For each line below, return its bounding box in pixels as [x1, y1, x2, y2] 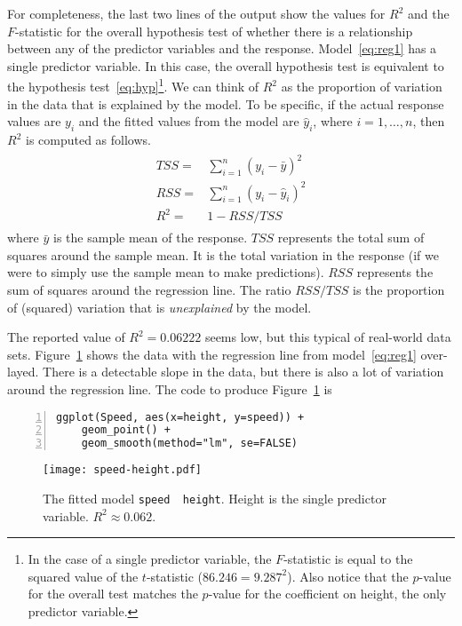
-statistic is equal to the [283, 550, 413, 568]
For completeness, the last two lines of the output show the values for [7, 4, 386, 22]
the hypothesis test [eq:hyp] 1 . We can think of [7, 75, 259, 96]
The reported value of [7, 328, 125, 346]
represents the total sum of [277, 228, 425, 247]
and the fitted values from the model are [78, 112, 299, 131]
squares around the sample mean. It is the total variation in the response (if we [7, 245, 439, 264]
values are [7, 112, 61, 131]
